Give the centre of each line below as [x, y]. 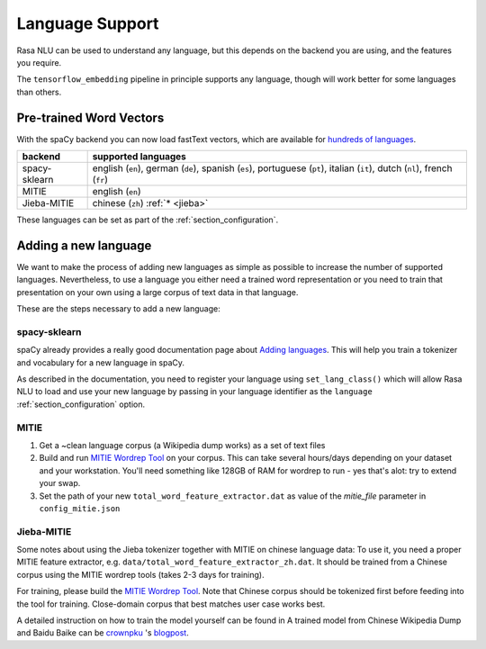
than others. [39, 92]
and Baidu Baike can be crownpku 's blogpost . [103, 633]
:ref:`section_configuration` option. [81, 404]
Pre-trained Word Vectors [90, 117]
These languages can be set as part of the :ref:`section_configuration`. [148, 220]
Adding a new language [84, 245]
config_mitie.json [80, 508]
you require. [39, 62]
